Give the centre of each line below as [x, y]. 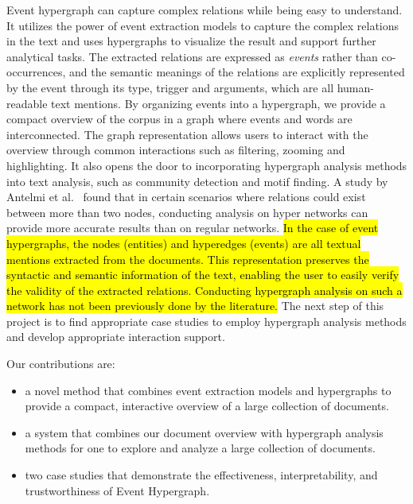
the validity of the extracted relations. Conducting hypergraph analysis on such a [205, 290]
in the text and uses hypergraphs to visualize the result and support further [191, 41]
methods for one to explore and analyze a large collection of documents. [200, 448]
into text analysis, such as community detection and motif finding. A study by [197, 181]
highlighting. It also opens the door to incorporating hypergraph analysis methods [207, 165]
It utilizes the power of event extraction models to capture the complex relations [203, 25]
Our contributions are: [61, 364]
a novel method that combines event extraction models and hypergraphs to [208, 390]
